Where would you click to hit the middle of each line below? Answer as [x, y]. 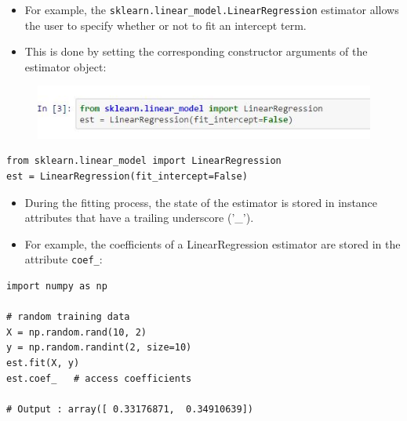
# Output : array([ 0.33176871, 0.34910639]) [130, 409]
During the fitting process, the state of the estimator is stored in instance [201, 202]
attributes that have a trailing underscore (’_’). [139, 218]
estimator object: [65, 66]
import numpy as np [57, 287]
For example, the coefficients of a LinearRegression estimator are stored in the [213, 243]
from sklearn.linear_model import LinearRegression [144, 161]
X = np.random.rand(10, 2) [76, 332]
